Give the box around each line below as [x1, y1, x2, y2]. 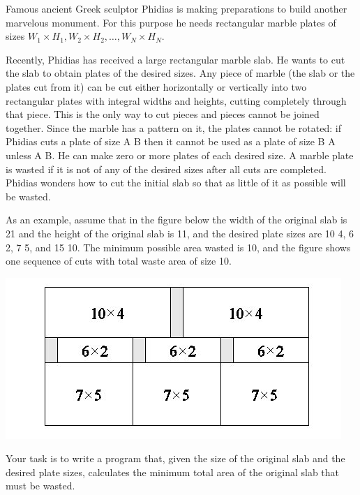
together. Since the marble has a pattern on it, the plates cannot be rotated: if [6, 120, 341, 135]
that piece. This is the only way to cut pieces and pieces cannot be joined [6, 107, 320, 121]
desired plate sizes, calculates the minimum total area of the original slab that [6, 464, 340, 479]
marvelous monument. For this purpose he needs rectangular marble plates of [6, 15, 336, 29]
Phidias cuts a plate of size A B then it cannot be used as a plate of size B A [6, 134, 336, 149]
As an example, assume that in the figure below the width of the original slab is [6, 212, 347, 227]
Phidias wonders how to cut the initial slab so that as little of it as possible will [6, 175, 346, 190]
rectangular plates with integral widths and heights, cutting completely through [6, 93, 347, 108]
